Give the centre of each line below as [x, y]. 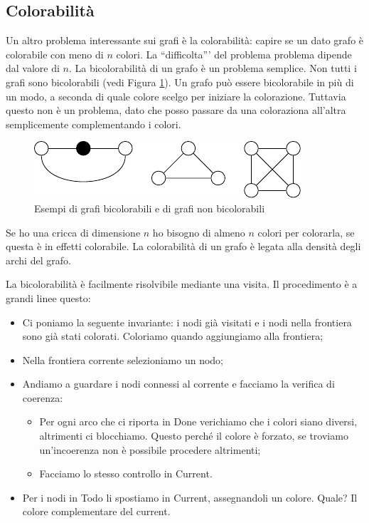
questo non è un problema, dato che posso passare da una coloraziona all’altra [176, 110]
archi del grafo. [38, 260]
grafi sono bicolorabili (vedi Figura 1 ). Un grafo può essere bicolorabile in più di [180, 82]
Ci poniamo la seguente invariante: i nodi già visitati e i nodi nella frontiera [187, 322]
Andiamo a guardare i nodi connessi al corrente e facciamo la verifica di [178, 384]
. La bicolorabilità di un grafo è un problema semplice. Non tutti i [213, 68]
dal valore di [33, 68]
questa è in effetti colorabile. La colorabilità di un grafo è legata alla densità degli [183, 246]
